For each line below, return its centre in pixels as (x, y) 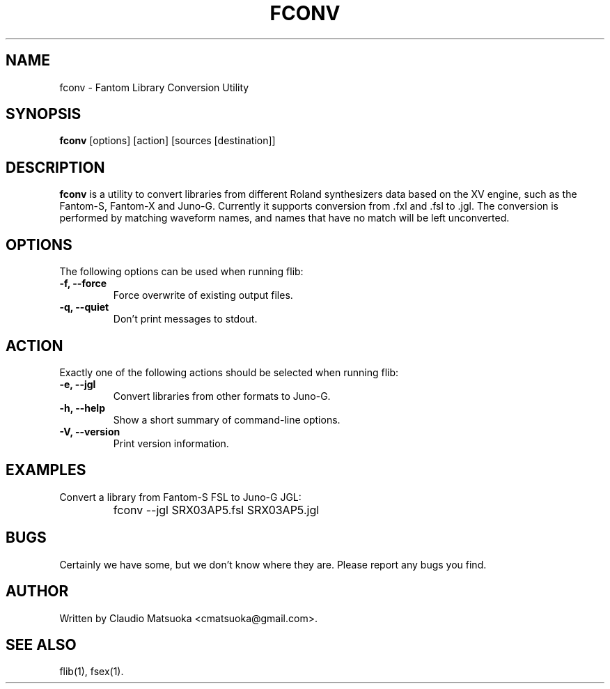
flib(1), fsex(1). (92, 672)
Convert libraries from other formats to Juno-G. (222, 396)
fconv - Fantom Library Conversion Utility (154, 87)
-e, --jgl (78, 384)
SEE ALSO (41, 644)
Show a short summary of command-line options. (227, 419)
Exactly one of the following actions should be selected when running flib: (229, 372)
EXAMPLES (46, 470)
